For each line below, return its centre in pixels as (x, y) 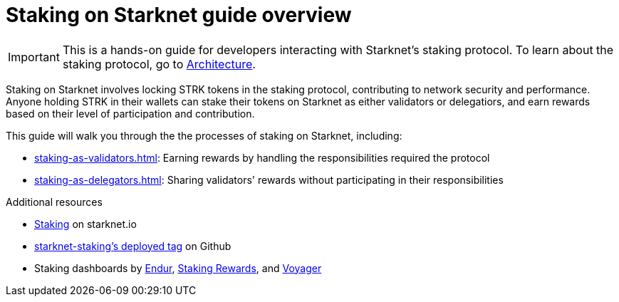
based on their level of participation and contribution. (130, 113)
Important (34, 57)
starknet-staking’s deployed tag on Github (133, 246)
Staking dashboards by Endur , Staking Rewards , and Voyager (178, 268)
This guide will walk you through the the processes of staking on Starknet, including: (204, 135)
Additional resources (54, 202)
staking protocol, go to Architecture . (159, 64)
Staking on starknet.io (85, 224)
